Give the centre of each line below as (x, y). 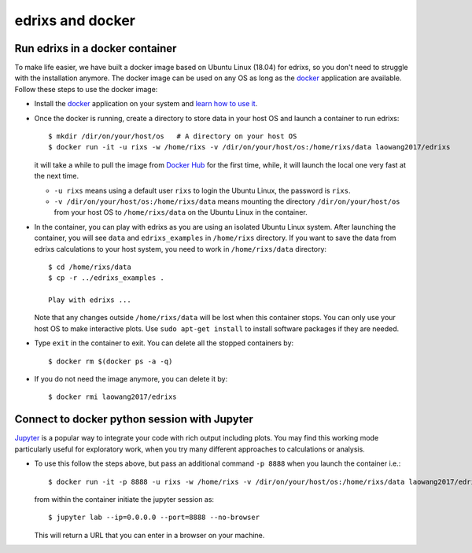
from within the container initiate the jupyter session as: (124, 499)
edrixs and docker (75, 20)
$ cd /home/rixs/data (90, 267)
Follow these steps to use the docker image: (86, 89)
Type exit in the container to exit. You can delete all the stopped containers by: (164, 343)
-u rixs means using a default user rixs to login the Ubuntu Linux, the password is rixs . (202, 190)
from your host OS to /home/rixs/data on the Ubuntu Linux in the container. (181, 212)
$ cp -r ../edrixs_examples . (107, 278)
